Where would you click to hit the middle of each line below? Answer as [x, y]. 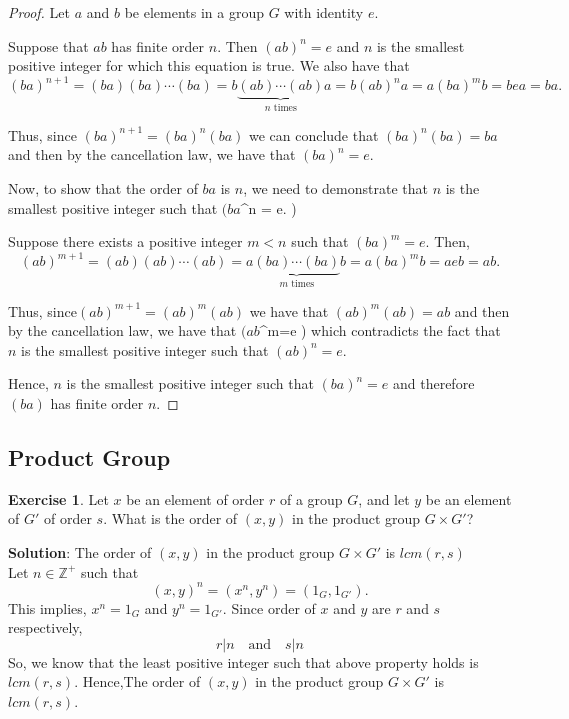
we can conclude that [313, 134]
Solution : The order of [80, 551]
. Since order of [269, 607]
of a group [311, 498]
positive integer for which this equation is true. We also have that [209, 65]
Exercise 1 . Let [58, 498]
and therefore [433, 383]
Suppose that [48, 45]
